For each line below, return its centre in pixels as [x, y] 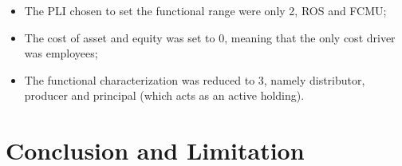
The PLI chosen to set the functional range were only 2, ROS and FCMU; [205, 10]
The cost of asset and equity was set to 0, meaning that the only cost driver [210, 37]
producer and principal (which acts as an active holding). [164, 95]
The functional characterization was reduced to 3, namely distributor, [195, 79]
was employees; [61, 53]
